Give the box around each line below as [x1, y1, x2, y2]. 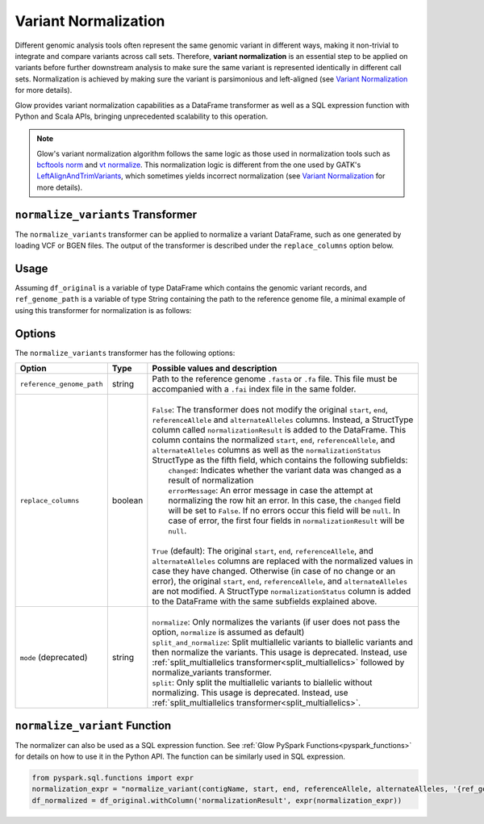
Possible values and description [152, 363, 277, 374]
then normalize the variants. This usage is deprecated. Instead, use [152, 646, 407, 658]
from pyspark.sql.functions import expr [31, 773, 194, 783]
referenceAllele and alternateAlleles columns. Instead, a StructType [152, 414, 414, 425]
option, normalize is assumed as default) [152, 626, 305, 638]
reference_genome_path [19, 379, 104, 388]
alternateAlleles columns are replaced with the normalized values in [152, 555, 413, 567]
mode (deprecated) [19, 652, 88, 663]
